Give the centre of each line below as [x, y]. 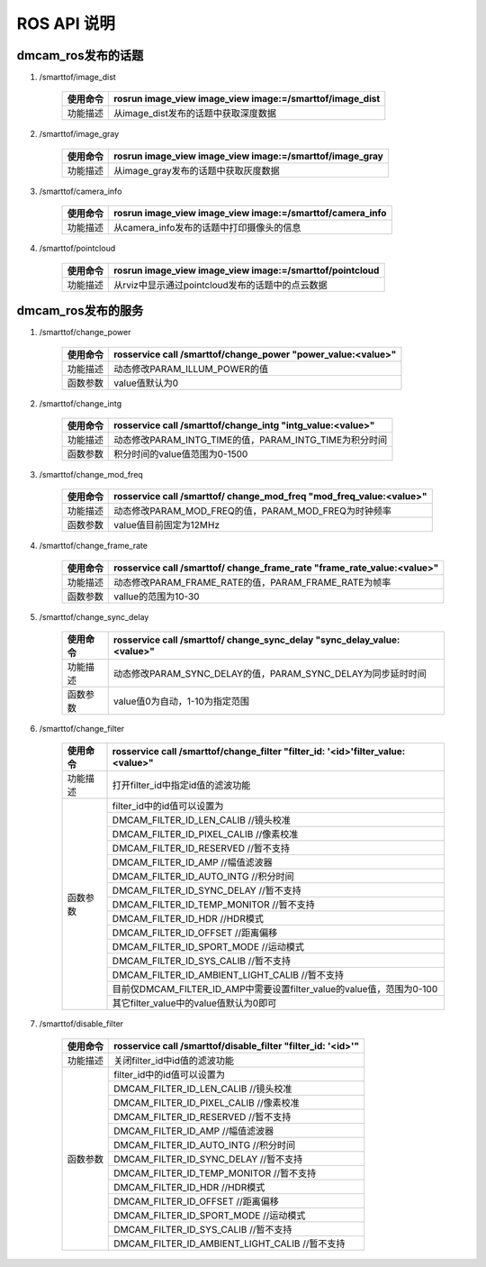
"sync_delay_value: [358, 640]
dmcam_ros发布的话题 [80, 55]
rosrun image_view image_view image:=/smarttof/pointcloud [247, 270]
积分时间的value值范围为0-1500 [181, 453]
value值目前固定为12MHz [167, 525]
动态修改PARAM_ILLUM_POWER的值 [191, 369]
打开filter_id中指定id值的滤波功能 [181, 786]
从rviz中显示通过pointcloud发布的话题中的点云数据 [220, 285]
